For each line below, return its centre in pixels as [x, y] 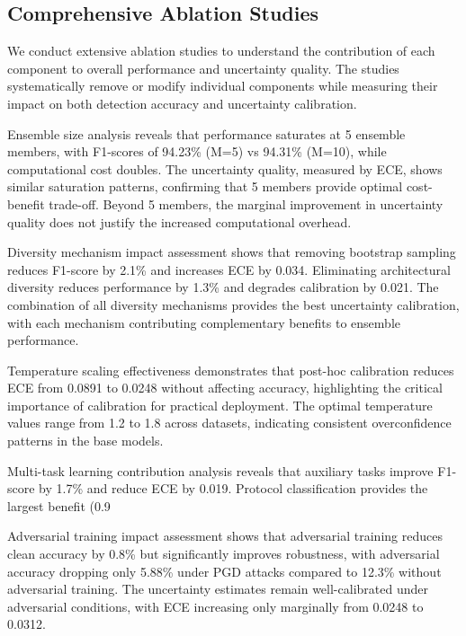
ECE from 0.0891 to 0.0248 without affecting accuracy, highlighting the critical [225, 388]
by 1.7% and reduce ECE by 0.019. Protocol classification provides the [233, 488]
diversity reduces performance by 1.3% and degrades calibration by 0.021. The [223, 287]
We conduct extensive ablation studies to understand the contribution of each [221, 51]
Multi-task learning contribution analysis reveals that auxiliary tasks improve [220, 470]
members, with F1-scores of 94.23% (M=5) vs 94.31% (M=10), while [197, 151]
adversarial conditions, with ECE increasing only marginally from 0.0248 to [215, 606]
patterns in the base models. [85, 441]
